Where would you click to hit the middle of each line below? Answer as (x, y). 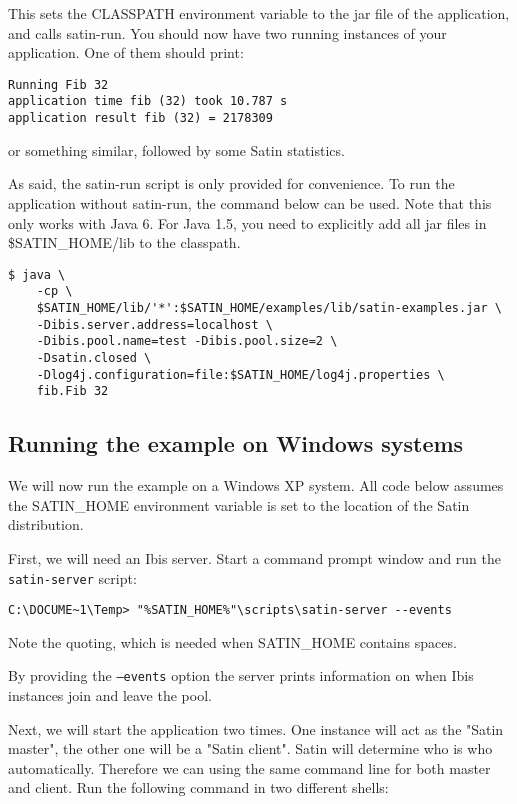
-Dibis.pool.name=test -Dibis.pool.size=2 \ (187, 341)
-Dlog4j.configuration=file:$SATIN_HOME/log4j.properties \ (240, 374)
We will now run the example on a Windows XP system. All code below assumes (256, 485)
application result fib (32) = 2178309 (140, 118)
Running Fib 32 (58, 84)
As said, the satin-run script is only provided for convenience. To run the (231, 183)
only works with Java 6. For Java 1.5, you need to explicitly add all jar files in (247, 222)
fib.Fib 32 (72, 391)
